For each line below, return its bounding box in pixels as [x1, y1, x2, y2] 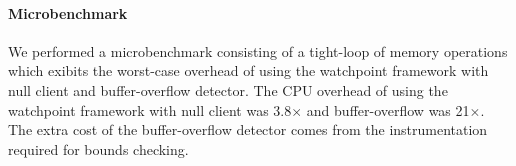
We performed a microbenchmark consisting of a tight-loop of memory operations [8, 40, 508, 61]
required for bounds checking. [8, 138, 189, 159]
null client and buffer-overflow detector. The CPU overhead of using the [8, 79, 448, 100]
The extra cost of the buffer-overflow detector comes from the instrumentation [8, 119, 488, 140]
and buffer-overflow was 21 [306, 99, 470, 120]
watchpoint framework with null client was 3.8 [8, 99, 292, 120]
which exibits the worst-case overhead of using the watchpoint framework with [8, 60, 489, 81]
